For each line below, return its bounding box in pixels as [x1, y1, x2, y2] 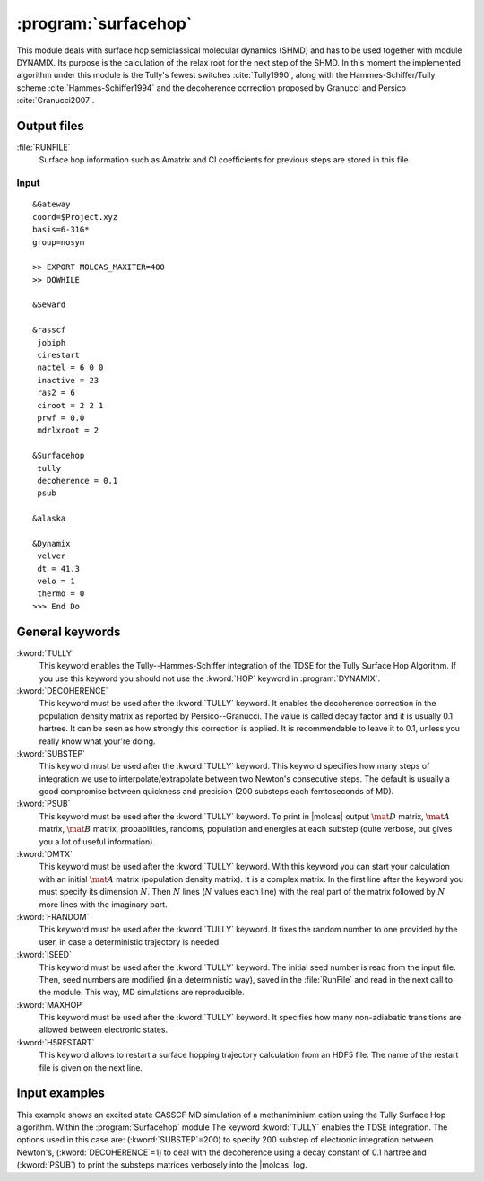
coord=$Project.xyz [32, 212, 118, 222]
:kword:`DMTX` [16, 849, 73, 860]
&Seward [32, 300, 66, 310]
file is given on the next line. [39, 1062, 143, 1072]
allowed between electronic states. [39, 1024, 169, 1036]
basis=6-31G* [32, 224, 90, 235]
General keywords [16, 624, 121, 639]
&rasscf [32, 325, 66, 336]
